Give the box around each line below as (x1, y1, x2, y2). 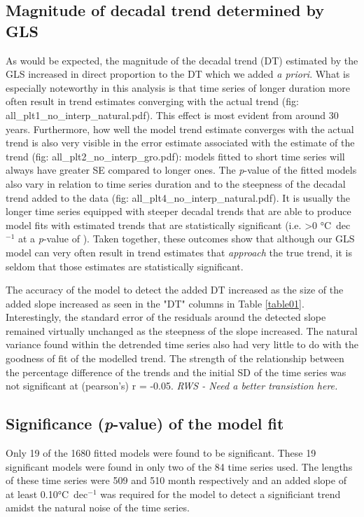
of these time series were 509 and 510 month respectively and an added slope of (6, 473, 346, 488)
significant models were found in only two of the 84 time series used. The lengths (6, 459, 353, 474)
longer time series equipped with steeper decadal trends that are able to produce (6, 204, 351, 219)
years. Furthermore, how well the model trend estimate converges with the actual (6, 121, 354, 136)
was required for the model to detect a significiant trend (100, 486, 341, 501)
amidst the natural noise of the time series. (6, 500, 190, 515)
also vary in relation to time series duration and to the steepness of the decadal (6, 176, 346, 191)
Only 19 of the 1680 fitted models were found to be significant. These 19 (6, 446, 316, 460)
